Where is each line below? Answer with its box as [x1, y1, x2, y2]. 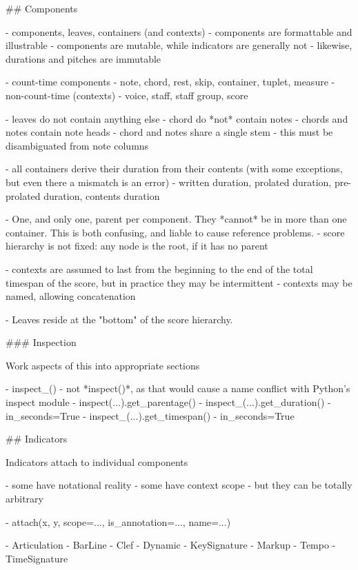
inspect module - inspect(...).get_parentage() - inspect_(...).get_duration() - [6, 395, 331, 409]
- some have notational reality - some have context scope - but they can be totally [6, 478, 352, 492]
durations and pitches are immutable [6, 51, 161, 65]
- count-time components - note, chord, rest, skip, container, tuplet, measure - [6, 74, 335, 89]
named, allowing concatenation [6, 289, 136, 303]
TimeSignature [6, 551, 68, 565]
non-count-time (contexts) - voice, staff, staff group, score [6, 88, 248, 102]
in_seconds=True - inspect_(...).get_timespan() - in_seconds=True [6, 408, 295, 423]
